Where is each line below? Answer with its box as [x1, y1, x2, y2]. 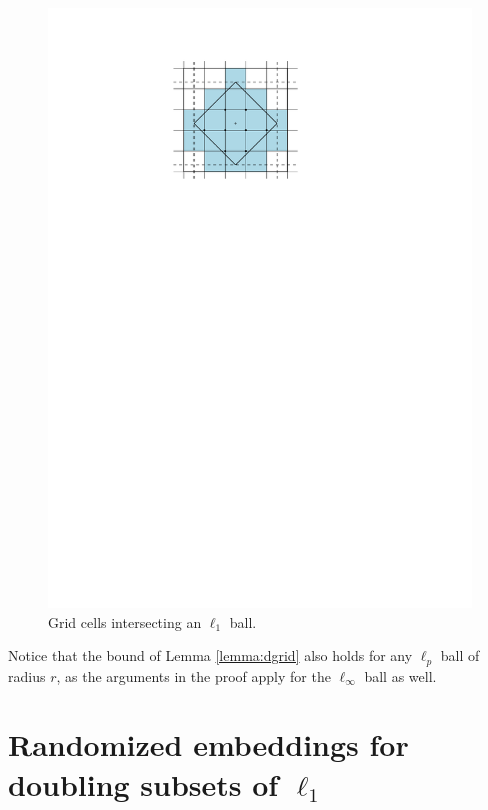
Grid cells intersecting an [48, 611, 202, 632]
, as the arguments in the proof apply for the [56, 665, 331, 686]
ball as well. [364, 665, 437, 686]
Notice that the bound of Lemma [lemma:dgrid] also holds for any [8, 645, 413, 666]
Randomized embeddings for [8, 724, 409, 765]
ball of [440, 645, 480, 666]
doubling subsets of [8, 763, 279, 804]
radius [8, 665, 46, 686]
